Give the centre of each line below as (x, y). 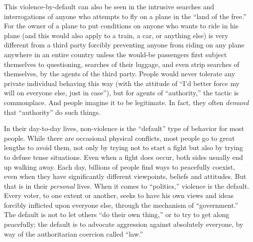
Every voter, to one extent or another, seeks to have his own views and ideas (119, 195)
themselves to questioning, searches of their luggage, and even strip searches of (122, 64)
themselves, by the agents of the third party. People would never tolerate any (120, 74)
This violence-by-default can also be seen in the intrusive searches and (109, 6)
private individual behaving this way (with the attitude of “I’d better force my (122, 83)
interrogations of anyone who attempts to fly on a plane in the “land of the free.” (125, 16)
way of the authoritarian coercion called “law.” (74, 233)
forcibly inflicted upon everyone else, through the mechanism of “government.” (121, 205)
